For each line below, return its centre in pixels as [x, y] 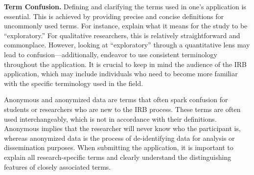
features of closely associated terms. [58, 166]
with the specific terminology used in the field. [74, 83]
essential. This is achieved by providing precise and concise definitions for [114, 16]
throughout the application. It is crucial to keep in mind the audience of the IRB [126, 64]
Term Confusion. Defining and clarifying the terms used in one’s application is [125, 6]
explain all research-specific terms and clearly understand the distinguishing [118, 157]
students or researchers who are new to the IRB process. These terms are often [122, 109]
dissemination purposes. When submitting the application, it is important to [119, 147]
